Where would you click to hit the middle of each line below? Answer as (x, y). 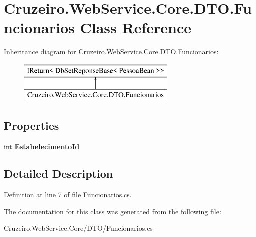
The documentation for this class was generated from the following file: (113, 211)
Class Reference (136, 28)
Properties (32, 126)
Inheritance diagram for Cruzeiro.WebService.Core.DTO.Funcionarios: (111, 52)
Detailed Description (59, 174)
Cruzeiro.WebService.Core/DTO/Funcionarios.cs (78, 228)
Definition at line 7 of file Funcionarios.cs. (68, 195)
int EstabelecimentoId (42, 147)
